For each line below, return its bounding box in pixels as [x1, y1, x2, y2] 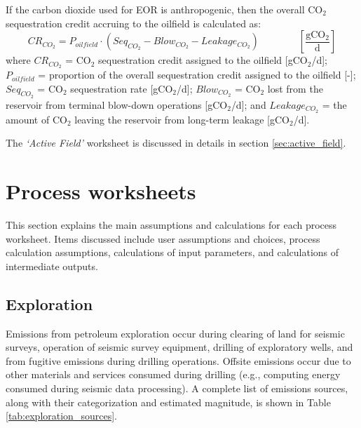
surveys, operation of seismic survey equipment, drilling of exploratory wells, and [6, 340, 353, 354]
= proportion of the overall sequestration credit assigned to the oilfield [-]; [38, 67, 356, 82]
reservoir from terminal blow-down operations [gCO [6, 97, 228, 112]
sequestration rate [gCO [70, 81, 173, 95]
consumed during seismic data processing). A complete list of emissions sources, [6, 380, 348, 395]
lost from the [267, 81, 323, 95]
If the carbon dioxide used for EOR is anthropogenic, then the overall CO [6, 2, 323, 16]
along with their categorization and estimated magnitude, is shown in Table [6, 394, 331, 409]
